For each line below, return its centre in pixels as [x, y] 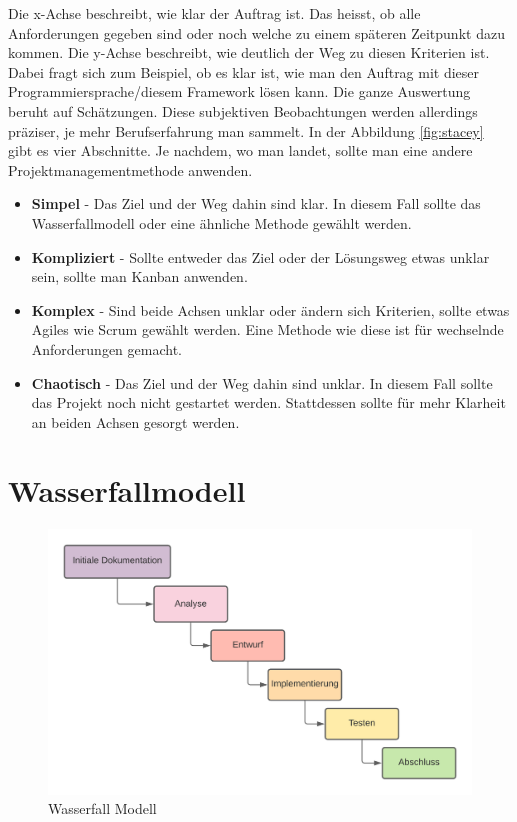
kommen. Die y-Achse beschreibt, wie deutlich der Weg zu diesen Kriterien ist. [249, 52]
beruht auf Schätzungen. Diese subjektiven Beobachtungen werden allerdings [243, 110]
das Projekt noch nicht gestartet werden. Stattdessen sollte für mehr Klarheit [268, 402]
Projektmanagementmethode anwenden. [130, 169]
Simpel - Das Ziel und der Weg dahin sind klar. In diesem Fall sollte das [256, 203]
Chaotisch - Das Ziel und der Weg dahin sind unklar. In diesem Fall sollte [262, 382]
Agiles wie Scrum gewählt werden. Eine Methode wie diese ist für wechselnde [267, 329]
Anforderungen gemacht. [107, 348]
